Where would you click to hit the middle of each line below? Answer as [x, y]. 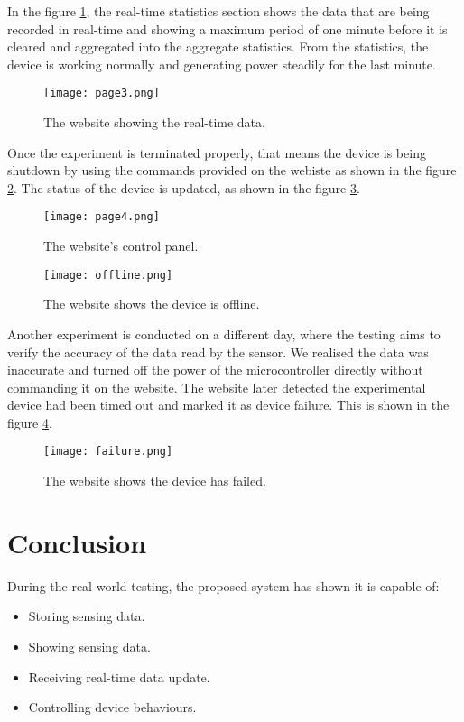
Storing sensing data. [87, 616]
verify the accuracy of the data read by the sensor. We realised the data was [218, 352]
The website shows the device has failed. [155, 481]
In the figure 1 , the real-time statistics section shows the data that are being [218, 11]
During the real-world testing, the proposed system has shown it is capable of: [223, 585]
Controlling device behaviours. [112, 707]
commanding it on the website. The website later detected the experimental [217, 387]
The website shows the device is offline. [152, 304]
